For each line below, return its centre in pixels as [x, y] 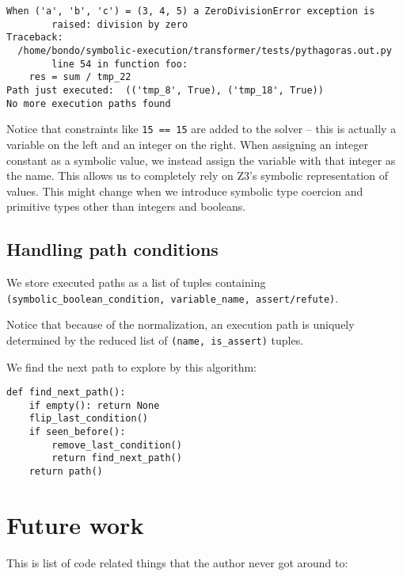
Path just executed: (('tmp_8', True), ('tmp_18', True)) [165, 90]
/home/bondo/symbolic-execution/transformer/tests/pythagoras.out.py [205, 50]
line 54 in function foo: [120, 64]
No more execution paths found [89, 103]
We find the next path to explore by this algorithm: [131, 366]
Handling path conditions [112, 249]
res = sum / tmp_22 [80, 77]
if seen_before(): [77, 432]
